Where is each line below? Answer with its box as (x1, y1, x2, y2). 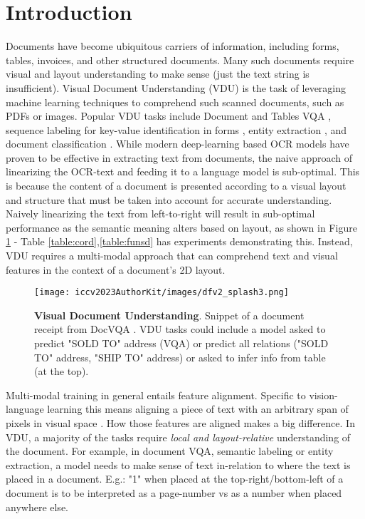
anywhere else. (6, 499, 68, 514)
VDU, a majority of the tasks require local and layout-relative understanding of (6, 429, 351, 444)
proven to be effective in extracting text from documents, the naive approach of (6, 150, 353, 165)
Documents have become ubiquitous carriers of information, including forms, (6, 38, 339, 53)
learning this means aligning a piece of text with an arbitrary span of (47, 401, 349, 416)
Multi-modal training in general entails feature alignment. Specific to (6, 387, 306, 402)
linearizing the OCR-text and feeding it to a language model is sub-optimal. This (6, 164, 360, 179)
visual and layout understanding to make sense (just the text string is (6, 66, 310, 81)
